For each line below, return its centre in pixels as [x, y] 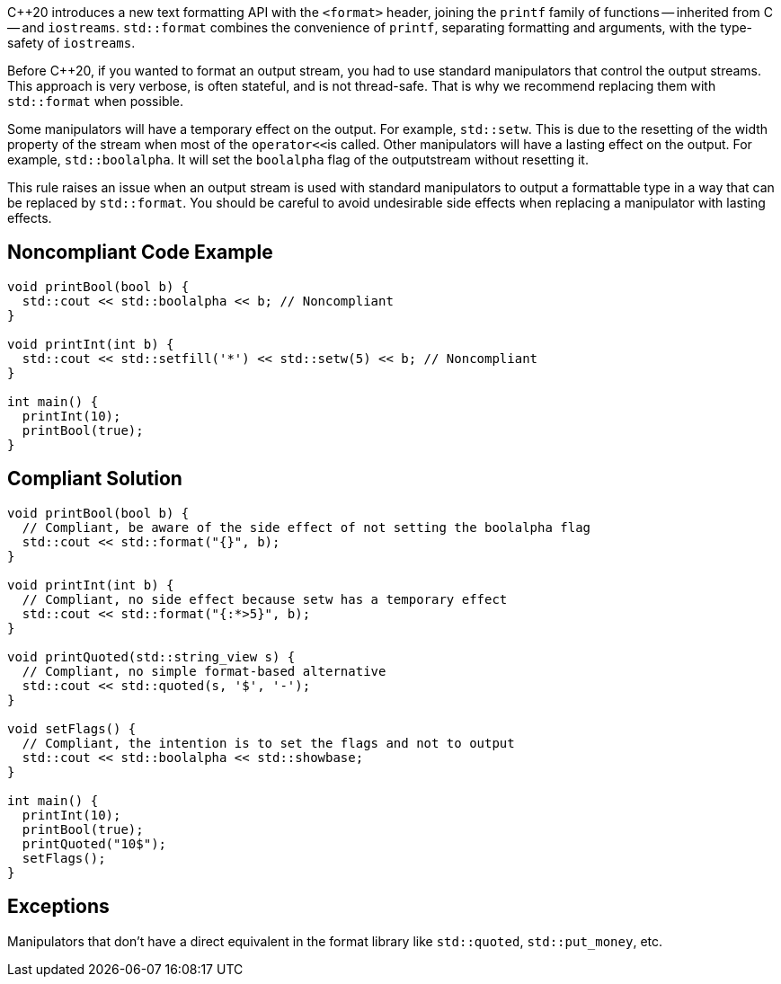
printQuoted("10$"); [94, 843]
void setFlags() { [72, 728]
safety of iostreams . [71, 43]
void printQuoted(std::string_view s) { [151, 656]
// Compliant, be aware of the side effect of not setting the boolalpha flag [306, 527]
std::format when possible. [96, 101]
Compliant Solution [95, 479]
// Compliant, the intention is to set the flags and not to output [268, 743]
